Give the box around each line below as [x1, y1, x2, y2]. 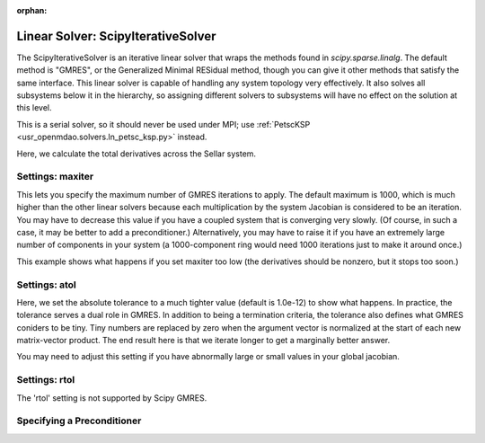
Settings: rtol [16, 374, 75, 386]
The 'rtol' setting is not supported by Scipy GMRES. [16, 392, 207, 403]
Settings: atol [16, 279, 76, 291]
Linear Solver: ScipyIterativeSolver [16, 28, 216, 44]
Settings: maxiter [16, 171, 94, 183]
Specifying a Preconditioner [16, 414, 142, 427]
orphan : [16, 5, 48, 15]
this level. [16, 102, 53, 113]
